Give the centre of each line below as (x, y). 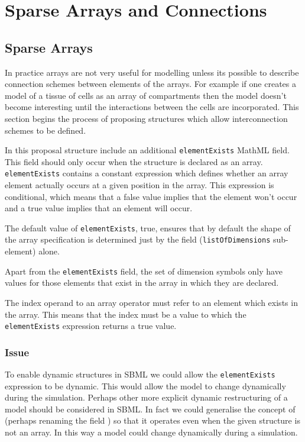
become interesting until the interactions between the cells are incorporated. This (152, 107)
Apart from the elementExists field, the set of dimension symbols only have (144, 271)
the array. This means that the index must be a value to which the (126, 314)
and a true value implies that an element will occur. (99, 208)
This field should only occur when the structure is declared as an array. (134, 161)
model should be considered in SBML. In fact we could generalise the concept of (150, 409)
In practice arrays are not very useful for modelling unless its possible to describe (152, 72)
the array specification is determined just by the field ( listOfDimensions (138, 239)
